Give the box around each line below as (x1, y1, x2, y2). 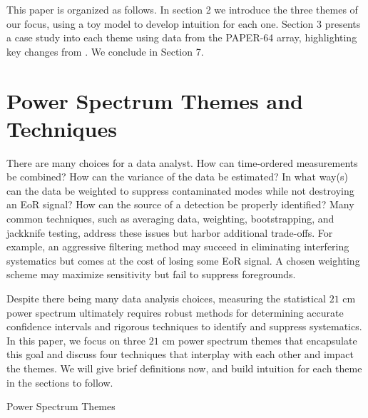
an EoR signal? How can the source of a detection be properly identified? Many (6, 197, 354, 212)
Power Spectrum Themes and (6, 86, 303, 115)
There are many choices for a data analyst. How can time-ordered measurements (6, 155, 358, 170)
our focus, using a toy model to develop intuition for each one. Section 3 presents (6, 16, 361, 31)
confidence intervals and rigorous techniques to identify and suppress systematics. (6, 319, 362, 334)
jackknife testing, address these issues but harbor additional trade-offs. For (6, 225, 333, 240)
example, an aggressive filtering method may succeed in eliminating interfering (6, 239, 349, 254)
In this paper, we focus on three (6, 332, 146, 347)
